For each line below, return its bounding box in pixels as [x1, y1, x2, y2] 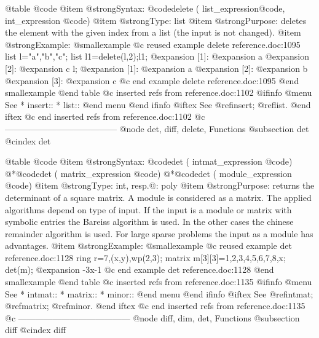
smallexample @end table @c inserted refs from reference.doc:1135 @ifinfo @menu [5, 275, 312, 288]
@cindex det [5, 134, 51, 147]
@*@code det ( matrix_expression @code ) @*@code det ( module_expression [5, 167, 292, 179]
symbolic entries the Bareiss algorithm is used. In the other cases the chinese [5, 215, 294, 228]
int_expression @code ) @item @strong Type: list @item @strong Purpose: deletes [5, 14, 307, 26]
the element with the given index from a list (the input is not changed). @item [5, 26, 301, 39]
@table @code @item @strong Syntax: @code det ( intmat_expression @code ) [5, 155, 293, 168]
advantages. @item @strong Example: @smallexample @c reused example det [5, 239, 292, 252]
